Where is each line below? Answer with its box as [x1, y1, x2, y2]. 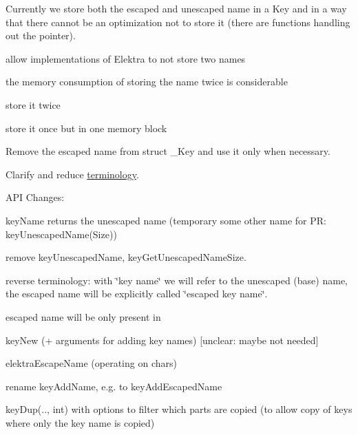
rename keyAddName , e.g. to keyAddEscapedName [6, 379, 222, 393]
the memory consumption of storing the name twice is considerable [6, 74, 288, 89]
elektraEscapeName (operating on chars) [6, 356, 177, 370]
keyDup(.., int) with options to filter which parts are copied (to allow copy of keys [6, 402, 352, 416]
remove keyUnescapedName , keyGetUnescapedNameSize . [6, 250, 246, 264]
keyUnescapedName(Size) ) [6, 226, 117, 241]
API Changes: [6, 190, 65, 204]
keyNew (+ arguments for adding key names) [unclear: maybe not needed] [6, 332, 319, 347]
